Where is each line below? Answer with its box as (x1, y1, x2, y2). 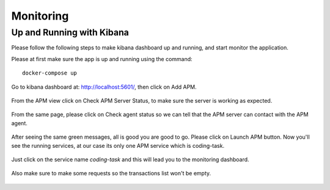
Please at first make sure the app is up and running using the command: (11, 55, 193, 62)
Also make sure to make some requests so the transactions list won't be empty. (11, 170, 211, 177)
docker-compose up (22, 70, 78, 76)
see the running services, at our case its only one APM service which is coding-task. (11, 142, 225, 149)
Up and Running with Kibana (11, 27, 130, 38)
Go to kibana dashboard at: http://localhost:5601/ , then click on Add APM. (11, 83, 197, 90)
